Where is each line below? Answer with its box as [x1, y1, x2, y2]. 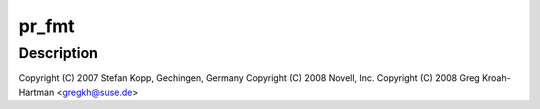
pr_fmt [18, 15, 75, 37]
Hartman [18, 86, 55, 98]
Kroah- [481, 72, 511, 84]
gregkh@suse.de [61, 86, 133, 98]
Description [18, 44, 99, 62]
